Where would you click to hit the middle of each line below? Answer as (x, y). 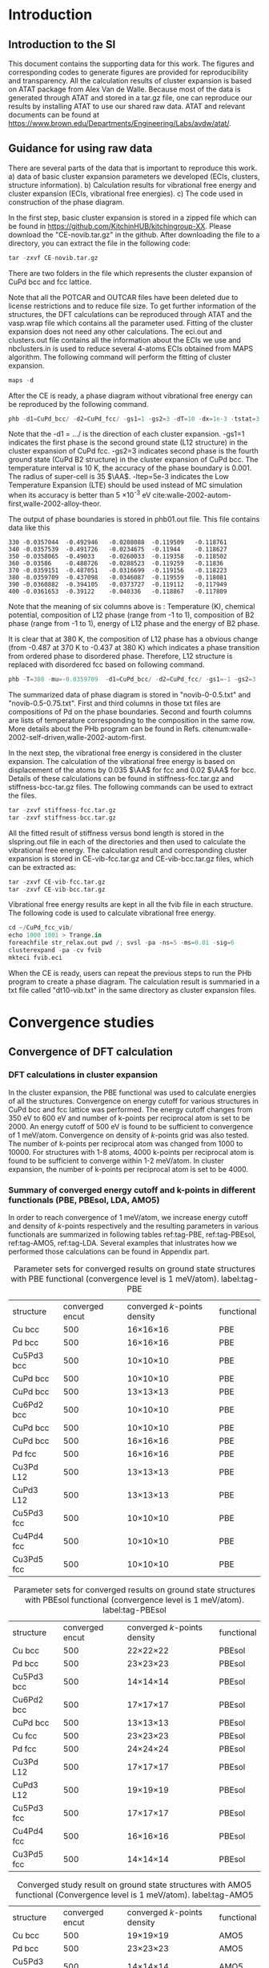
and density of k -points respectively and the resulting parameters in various (133, 1226)
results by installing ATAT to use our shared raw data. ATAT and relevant (127, 106)
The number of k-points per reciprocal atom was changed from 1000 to (126, 1143)
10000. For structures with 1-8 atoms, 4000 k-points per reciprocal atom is (131, 1152)
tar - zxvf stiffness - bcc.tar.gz (62, 817)
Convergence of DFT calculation (91, 1052)
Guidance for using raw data (80, 149)
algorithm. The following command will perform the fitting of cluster (120, 357)
